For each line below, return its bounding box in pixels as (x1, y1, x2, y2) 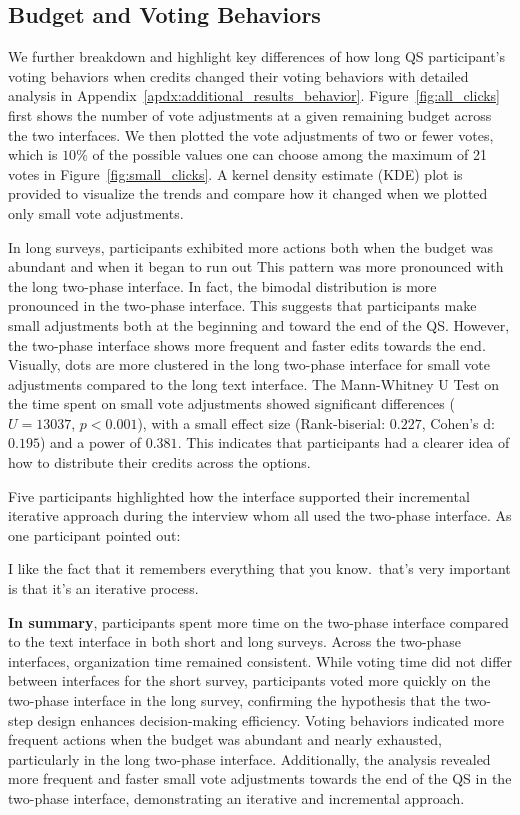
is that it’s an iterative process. (8, 578, 199, 599)
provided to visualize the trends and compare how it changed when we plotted (8, 183, 488, 204)
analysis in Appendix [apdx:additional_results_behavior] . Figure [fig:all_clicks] (8, 85, 501, 106)
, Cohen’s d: (421, 412, 495, 433)
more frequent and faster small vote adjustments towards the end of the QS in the (8, 768, 512, 789)
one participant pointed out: (8, 524, 181, 545)
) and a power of (39, 432, 142, 453)
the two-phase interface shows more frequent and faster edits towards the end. (8, 334, 486, 355)
